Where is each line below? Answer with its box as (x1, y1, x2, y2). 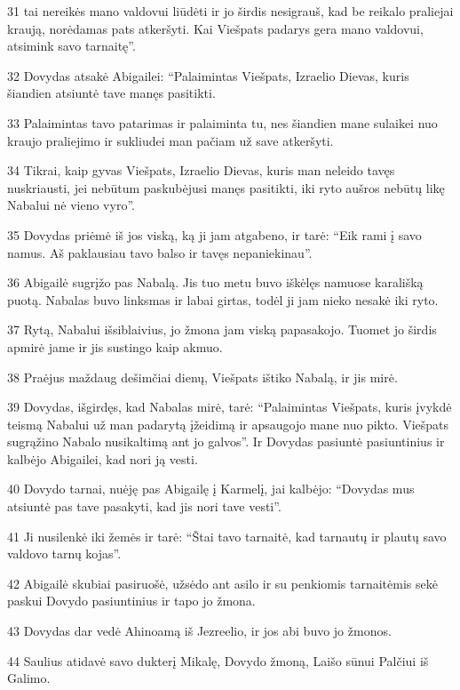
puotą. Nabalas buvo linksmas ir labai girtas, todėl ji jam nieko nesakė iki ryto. (7, 290, 439, 309)
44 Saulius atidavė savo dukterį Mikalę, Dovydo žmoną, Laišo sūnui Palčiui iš (7, 651, 429, 670)
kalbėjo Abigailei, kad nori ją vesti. (7, 449, 198, 468)
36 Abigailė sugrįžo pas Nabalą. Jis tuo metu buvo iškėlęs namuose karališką (7, 273, 424, 292)
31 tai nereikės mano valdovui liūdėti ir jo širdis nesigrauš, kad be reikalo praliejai (7, 2, 454, 20)
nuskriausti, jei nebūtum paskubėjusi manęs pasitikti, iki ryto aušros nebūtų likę (7, 178, 445, 197)
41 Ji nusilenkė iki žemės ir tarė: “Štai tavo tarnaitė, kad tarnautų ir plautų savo (7, 526, 447, 545)
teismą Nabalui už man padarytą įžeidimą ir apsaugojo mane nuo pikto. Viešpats (7, 414, 449, 433)
